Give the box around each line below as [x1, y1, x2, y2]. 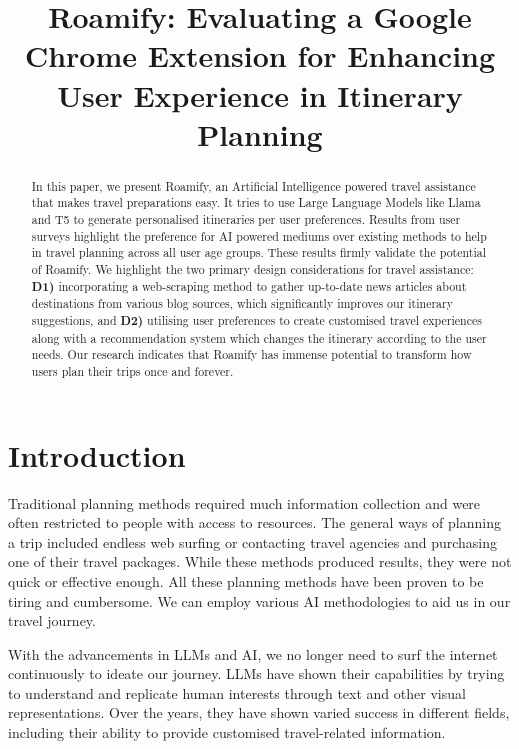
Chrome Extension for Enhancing [24, 35, 496, 76]
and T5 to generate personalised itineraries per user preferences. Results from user [31, 211, 461, 228]
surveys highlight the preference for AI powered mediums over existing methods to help [31, 227, 487, 244]
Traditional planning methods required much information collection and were [8, 492, 481, 513]
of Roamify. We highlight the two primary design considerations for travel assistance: [31, 261, 474, 278]
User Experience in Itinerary [57, 74, 463, 115]
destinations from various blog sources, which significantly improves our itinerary [31, 295, 453, 312]
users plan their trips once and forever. [31, 362, 234, 379]
